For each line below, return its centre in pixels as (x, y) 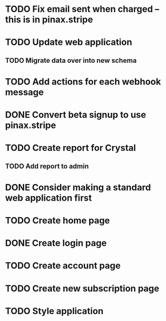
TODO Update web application (69, 42)
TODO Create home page (57, 221)
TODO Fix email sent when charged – (82, 9)
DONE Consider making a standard (78, 187)
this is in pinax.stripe (49, 20)
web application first (49, 198)
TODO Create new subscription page (82, 288)
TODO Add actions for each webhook (83, 81)
